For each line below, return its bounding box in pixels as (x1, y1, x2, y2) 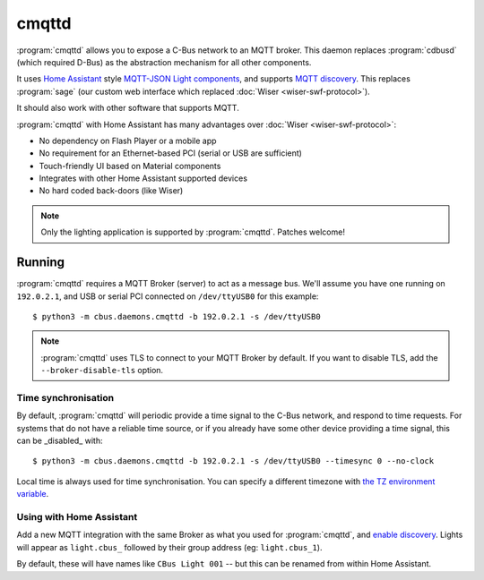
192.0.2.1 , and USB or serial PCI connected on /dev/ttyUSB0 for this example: (16, 291, 319, 302)
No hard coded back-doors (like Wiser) (39, 185, 184, 196)
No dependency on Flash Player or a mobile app (39, 135, 217, 146)
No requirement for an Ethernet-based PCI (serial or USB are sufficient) (39, 148, 302, 158)
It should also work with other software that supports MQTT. (16, 103, 239, 114)
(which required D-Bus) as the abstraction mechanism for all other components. (16, 56, 312, 67)
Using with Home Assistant (16, 510, 138, 523)
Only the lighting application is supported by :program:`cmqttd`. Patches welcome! (40, 226, 345, 237)
